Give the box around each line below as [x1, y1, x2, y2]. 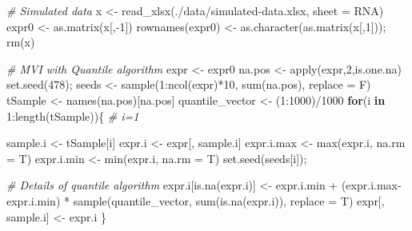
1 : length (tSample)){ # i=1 [6, 107, 139, 124]
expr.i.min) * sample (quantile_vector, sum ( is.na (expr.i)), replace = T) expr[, [6, 192, 385, 209]
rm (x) [6, 34, 35, 50]
